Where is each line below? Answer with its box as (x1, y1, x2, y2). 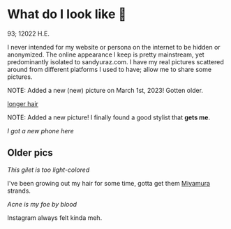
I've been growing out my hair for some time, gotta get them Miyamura (7, 179, 211, 187)
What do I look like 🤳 (7, 6, 127, 22)
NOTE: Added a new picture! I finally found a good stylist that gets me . (7, 113, 211, 121)
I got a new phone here (7, 126, 75, 135)
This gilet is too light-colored (7, 165, 90, 174)
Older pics (7, 147, 54, 159)
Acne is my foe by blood (7, 200, 77, 208)
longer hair (7, 99, 38, 108)
